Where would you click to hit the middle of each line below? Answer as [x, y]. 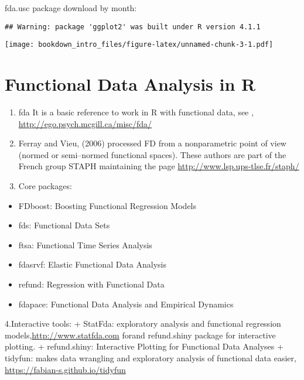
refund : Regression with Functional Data [91, 284]
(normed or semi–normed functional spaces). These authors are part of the [152, 154]
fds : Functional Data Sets [64, 225]
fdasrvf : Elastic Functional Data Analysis [92, 264]
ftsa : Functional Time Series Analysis [85, 244]
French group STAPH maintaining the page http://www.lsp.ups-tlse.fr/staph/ [159, 166]
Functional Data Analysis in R [130, 84]
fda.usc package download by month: [71, 8]
